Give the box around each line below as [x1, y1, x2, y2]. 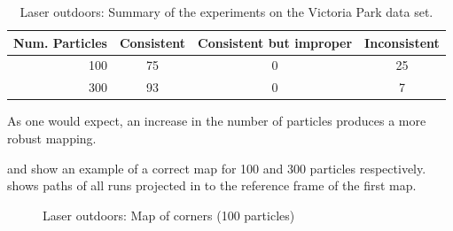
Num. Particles [13, 33, 107, 51]
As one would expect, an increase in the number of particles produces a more [7, 112, 426, 130]
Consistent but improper [198, 33, 353, 51]
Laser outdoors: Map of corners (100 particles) [43, 205, 295, 224]
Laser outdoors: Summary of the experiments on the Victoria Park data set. [20, 3, 433, 20]
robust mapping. [7, 128, 97, 147]
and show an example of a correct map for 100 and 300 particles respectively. [7, 158, 426, 177]
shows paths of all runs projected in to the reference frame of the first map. [7, 176, 417, 195]
